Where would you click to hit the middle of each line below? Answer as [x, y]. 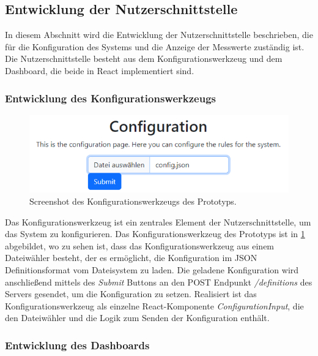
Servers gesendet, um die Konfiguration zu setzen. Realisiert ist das [131, 294]
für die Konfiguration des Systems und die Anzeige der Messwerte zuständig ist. [155, 46]
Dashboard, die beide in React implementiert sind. [100, 70]
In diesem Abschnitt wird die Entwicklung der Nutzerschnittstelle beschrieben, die [159, 35]
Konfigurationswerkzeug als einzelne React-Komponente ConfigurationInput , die [154, 305]
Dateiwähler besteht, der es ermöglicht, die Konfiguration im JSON [131, 258]
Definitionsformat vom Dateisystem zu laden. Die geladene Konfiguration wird [152, 270]
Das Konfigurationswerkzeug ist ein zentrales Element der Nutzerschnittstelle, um [158, 222]
